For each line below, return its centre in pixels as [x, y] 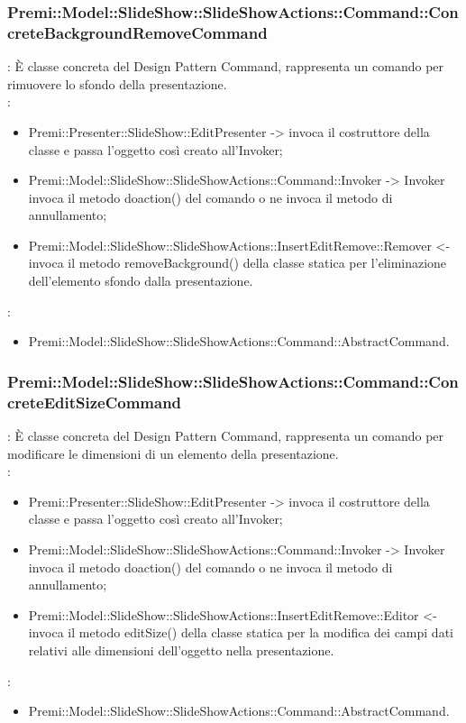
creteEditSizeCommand [95, 402]
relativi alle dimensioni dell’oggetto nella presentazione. [181, 650]
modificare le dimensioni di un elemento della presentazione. [173, 453]
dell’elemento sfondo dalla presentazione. [141, 281]
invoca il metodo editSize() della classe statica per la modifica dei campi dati [241, 632]
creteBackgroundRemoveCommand [137, 32]
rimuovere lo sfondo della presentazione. [117, 83]
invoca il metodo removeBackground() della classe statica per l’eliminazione [238, 263]
